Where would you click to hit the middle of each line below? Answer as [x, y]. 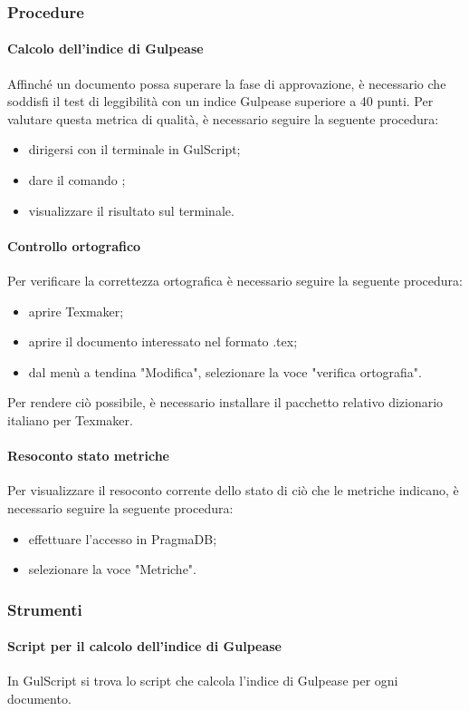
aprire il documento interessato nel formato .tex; [163, 341]
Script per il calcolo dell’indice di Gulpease [144, 646]
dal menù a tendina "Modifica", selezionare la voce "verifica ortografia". [225, 371]
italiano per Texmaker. [70, 419]
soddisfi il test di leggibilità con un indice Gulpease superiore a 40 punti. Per [220, 101]
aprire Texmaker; [76, 311]
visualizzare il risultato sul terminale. [131, 210]
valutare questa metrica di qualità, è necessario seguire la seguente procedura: [223, 118]
